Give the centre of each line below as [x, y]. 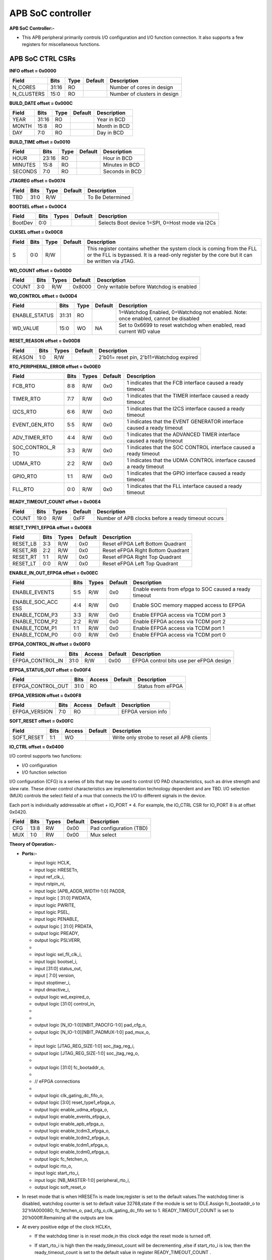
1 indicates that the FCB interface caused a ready [185, 383]
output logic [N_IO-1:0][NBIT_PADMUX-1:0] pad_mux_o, [92, 1032]
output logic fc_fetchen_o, [61, 1159]
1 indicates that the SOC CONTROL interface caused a [191, 448]
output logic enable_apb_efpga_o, [70, 1123]
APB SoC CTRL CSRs [43, 59]
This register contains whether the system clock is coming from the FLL [172, 248]
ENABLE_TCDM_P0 [35, 635]
